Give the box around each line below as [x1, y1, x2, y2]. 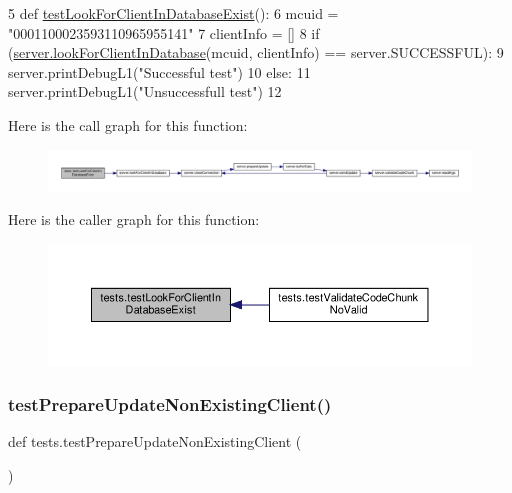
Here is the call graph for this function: [8, 114, 248, 135]
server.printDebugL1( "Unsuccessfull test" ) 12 [8, 81, 282, 102]
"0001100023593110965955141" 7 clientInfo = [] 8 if [8, 22, 320, 43]
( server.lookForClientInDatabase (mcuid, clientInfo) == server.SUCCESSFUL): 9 [8, 42, 504, 63]
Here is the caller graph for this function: [8, 209, 260, 230]
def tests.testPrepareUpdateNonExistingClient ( [8, 431, 302, 452]
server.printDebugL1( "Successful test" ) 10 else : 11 [8, 61, 311, 82]
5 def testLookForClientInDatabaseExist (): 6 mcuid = [8, 3, 339, 23]
